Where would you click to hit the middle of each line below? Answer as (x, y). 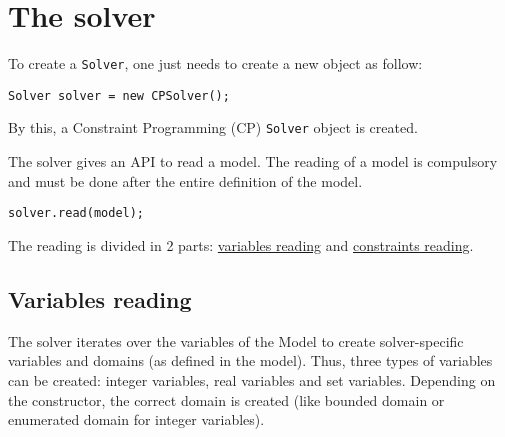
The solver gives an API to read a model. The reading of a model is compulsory (253, 161)
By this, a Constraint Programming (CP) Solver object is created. (213, 127)
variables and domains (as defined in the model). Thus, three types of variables (250, 360)
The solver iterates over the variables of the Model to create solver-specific (236, 340)
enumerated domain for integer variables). (136, 419)
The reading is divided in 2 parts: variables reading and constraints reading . (241, 244)
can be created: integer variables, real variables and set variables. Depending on (252, 379)
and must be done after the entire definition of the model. (185, 180)
